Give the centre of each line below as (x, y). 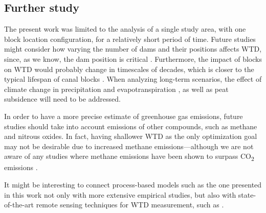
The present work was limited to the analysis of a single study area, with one (125, 29)
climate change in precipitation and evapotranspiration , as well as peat (116, 89)
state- (247, 194)
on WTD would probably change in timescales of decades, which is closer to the (129, 69)
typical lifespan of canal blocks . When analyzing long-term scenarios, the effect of (133, 79)
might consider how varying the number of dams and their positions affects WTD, (133, 49)
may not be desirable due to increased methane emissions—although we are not (129, 146)
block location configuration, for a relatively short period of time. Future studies (130, 39)
